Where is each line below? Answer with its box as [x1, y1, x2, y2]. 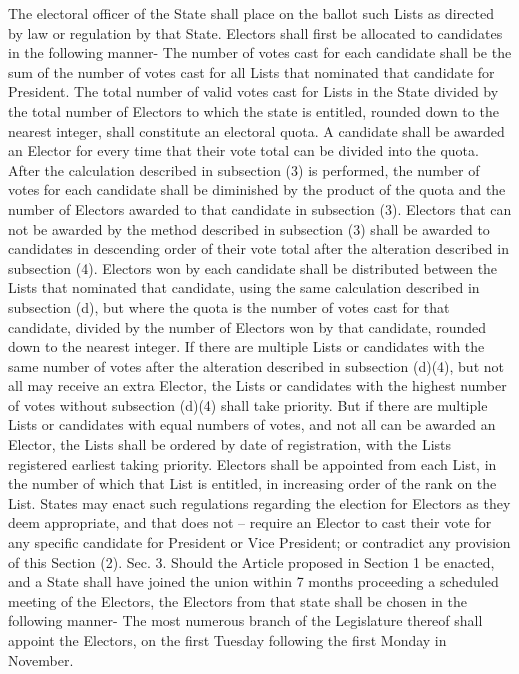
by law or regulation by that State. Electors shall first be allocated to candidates [8, 22, 503, 43]
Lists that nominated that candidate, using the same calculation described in [8, 277, 480, 298]
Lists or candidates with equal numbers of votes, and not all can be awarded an [8, 414, 496, 435]
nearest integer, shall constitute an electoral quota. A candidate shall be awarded [8, 120, 505, 141]
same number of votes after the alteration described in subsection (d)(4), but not [8, 355, 504, 376]
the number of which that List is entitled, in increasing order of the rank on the [8, 473, 497, 494]
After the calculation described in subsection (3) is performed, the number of [8, 159, 480, 180]
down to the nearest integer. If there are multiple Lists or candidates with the [8, 336, 485, 357]
